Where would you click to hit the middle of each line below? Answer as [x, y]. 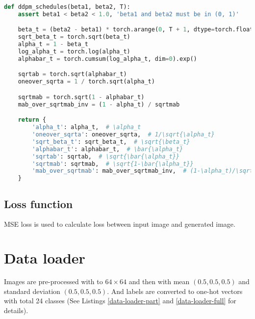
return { [32, 120]
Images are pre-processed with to [53, 281]
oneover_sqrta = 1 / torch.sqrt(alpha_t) [86, 82]
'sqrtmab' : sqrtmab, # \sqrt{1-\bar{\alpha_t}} [113, 164]
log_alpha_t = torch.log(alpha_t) [74, 52]
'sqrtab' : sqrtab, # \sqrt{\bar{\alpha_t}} [106, 156]
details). [16, 310]
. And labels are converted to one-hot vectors [175, 291]
